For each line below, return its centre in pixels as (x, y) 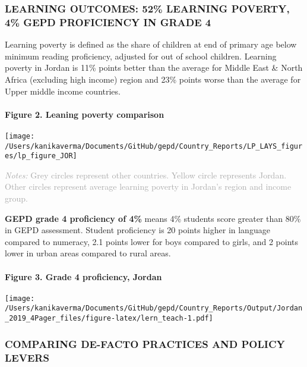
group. (16, 198)
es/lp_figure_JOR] (41, 156)
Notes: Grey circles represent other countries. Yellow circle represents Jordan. (146, 175)
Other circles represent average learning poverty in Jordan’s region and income (148, 186)
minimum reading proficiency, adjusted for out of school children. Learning (141, 56)
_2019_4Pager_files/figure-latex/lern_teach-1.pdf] (109, 319)
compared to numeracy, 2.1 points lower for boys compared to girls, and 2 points (152, 241)
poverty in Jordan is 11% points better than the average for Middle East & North (154, 68)
